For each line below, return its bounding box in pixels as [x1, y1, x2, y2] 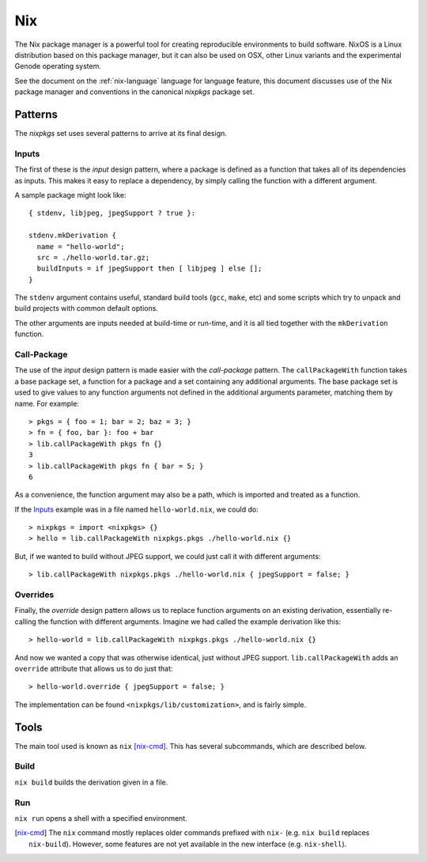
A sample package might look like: [14, 190, 127, 199]
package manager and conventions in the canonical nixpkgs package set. [14, 87, 255, 96]
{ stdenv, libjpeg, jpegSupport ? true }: [28, 209, 196, 217]
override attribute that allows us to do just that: [14, 664, 173, 673]
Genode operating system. [14, 62, 102, 71]
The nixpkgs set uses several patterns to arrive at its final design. [14, 129, 227, 138]
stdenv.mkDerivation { [28, 231, 117, 240]
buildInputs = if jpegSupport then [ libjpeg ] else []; [36, 264, 263, 273]
